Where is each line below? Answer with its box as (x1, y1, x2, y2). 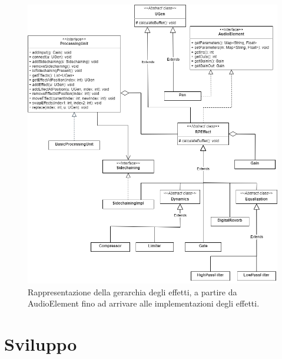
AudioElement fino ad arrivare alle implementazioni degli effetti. (28, 297, 260, 309)
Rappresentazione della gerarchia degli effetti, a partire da (28, 285, 237, 298)
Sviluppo (4, 332, 77, 356)
